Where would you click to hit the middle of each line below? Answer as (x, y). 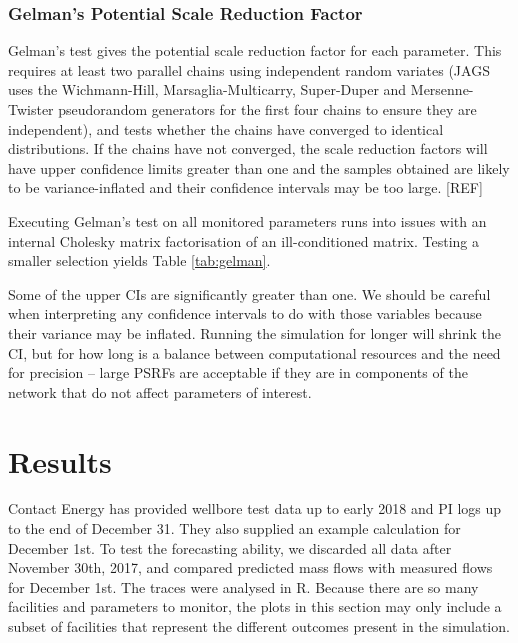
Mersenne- (442, 89)
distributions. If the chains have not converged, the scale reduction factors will (248, 148)
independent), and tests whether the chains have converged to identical (226, 128)
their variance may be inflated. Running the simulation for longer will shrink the (254, 332)
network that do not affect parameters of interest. (160, 391)
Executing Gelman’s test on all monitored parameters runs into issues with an (247, 220)
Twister (31, 109)
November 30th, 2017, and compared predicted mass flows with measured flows (250, 567)
